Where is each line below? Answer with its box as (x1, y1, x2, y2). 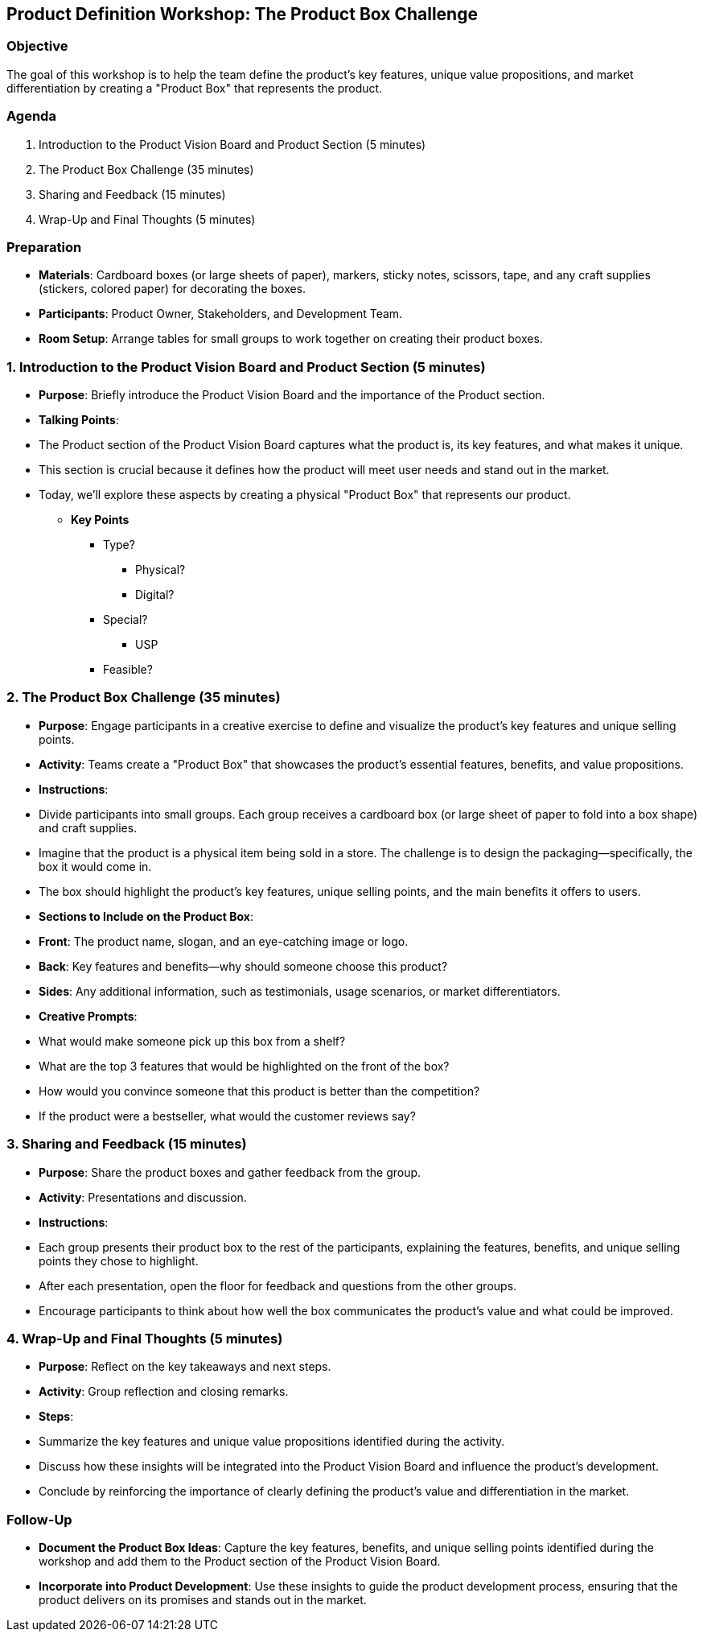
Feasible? (103, 662, 153, 677)
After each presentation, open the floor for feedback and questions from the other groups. (39, 1278, 517, 1293)
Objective (6, 38, 68, 55)
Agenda (6, 108, 56, 125)
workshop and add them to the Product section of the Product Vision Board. (39, 1554, 441, 1569)
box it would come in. (39, 859, 152, 873)
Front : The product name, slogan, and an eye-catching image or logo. (39, 934, 409, 948)
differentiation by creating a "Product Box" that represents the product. (6, 80, 383, 95)
